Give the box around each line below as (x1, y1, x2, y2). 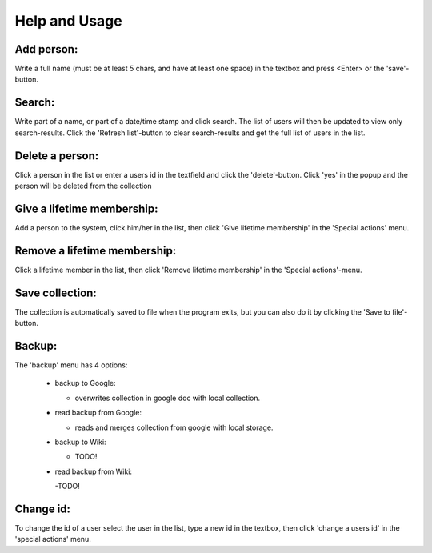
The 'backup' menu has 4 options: (14, 360, 128, 370)
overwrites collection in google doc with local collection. (74, 393, 261, 403)
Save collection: (14, 286, 98, 299)
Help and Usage (14, 12, 123, 30)
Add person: (14, 42, 78, 56)
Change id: (14, 503, 71, 515)
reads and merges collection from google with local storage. (74, 423, 274, 432)
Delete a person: (14, 149, 99, 162)
